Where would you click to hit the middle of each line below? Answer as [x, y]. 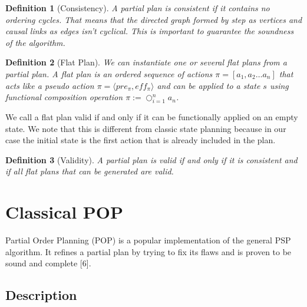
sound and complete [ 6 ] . [48, 263]
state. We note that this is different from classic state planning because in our [146, 128]
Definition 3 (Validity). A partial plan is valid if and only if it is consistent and [151, 159]
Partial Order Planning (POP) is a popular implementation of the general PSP [148, 240]
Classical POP [65, 212]
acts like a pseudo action [50, 85]
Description [41, 295]
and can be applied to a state [209, 85]
